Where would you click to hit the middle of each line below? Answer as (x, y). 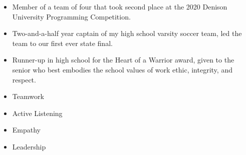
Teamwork (28, 96)
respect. (24, 79)
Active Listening (37, 113)
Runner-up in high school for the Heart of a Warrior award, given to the (123, 60)
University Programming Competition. (71, 16)
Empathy (27, 130)
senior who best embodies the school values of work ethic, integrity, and (122, 69)
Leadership (29, 146)
